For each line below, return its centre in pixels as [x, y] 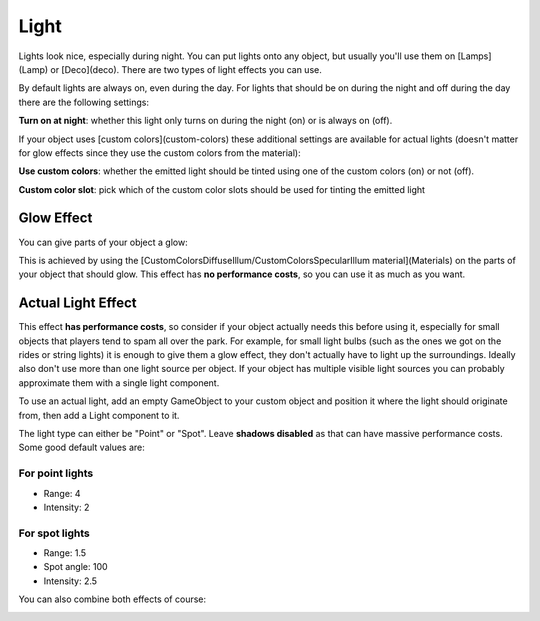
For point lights [56, 473]
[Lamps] [474, 56]
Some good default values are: [81, 447]
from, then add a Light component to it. [99, 415]
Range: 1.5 [65, 553]
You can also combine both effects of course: [112, 599]
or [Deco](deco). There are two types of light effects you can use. [186, 69]
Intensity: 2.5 [70, 581]
